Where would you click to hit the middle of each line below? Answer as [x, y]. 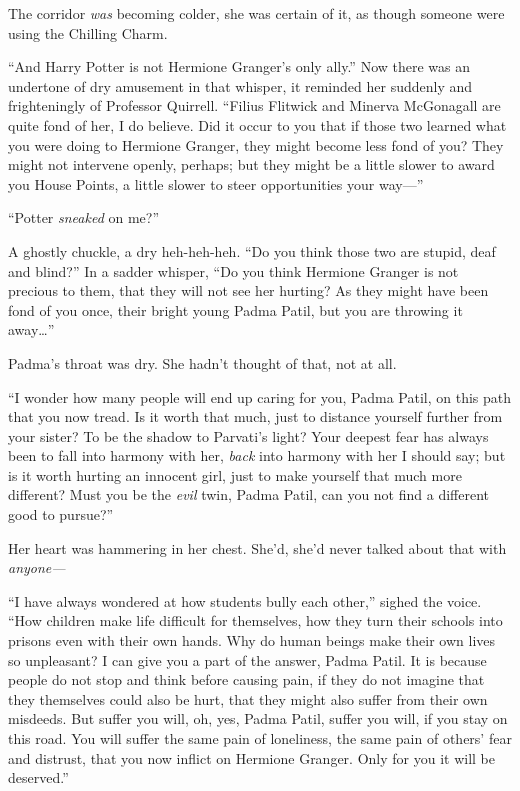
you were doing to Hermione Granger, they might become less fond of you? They [256, 144]
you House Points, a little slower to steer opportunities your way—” [216, 183]
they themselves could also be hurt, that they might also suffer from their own [248, 698]
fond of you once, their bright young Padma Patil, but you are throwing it [235, 309]
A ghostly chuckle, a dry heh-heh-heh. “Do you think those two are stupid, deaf [252, 250]
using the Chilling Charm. [88, 32]
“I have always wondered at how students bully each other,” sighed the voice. [245, 600]
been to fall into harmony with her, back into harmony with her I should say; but [257, 455]
